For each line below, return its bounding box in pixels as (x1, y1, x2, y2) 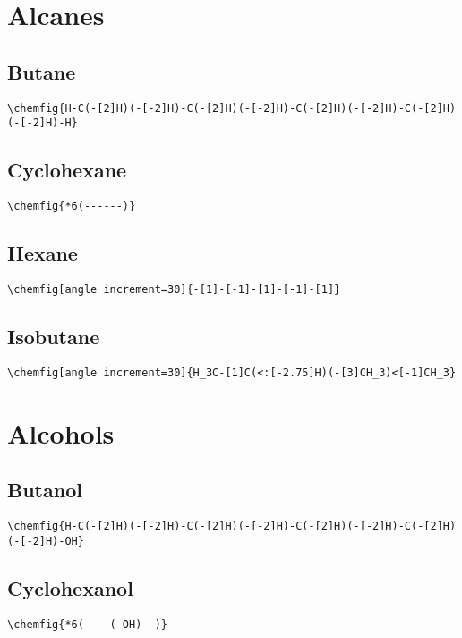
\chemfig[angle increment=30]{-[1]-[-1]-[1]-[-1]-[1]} (7, 282, 341, 296)
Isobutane (7, 323, 100, 349)
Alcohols (7, 414, 115, 451)
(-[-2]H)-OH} (7, 534, 84, 547)
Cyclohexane (7, 156, 127, 184)
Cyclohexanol (7, 573, 133, 601)
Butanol (7, 476, 82, 504)
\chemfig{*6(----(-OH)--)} (7, 617, 167, 631)
